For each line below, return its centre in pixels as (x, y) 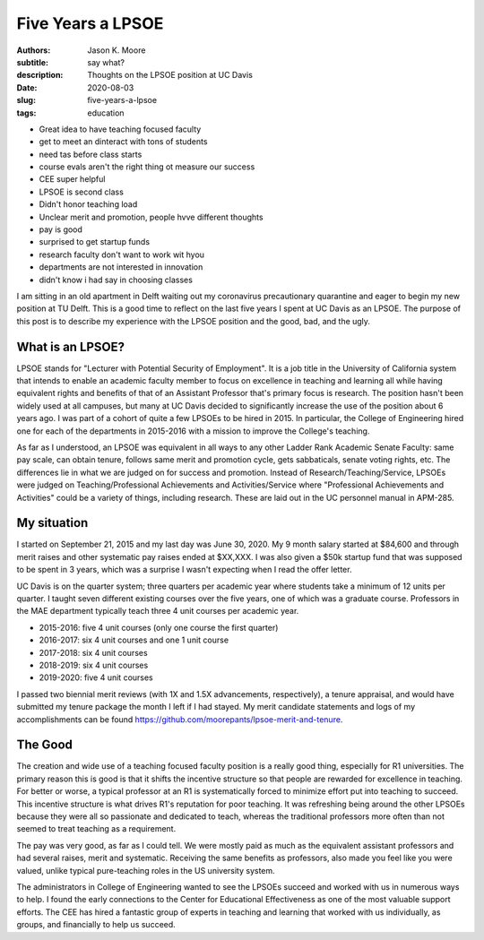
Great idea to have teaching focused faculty (120, 129)
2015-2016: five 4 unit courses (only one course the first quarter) (159, 627)
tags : (26, 113)
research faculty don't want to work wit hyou (122, 254)
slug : (26, 100)
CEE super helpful (72, 179)
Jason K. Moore (117, 50)
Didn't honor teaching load (88, 204)
